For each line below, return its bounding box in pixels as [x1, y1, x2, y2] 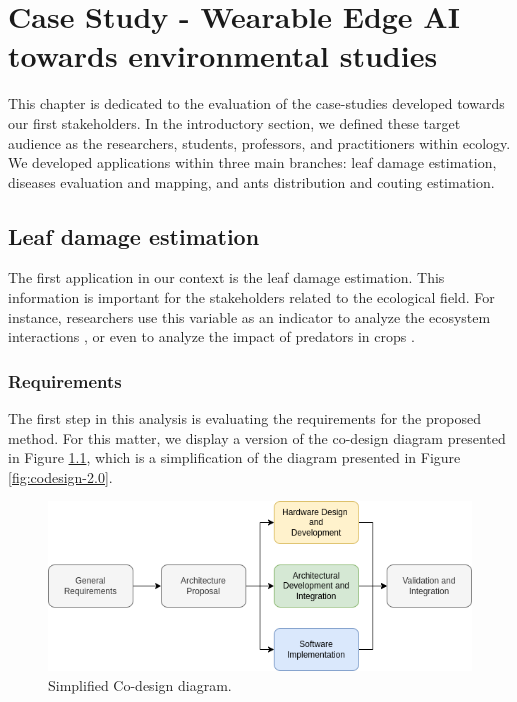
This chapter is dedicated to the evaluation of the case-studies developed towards [8, 93, 505, 114]
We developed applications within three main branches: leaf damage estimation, [8, 152, 497, 173]
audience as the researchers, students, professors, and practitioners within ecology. [8, 132, 511, 153]
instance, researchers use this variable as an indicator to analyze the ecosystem [8, 306, 491, 327]
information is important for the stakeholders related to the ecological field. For [8, 287, 495, 308]
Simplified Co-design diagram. [48, 675, 232, 696]
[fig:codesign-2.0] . [8, 466, 113, 487]
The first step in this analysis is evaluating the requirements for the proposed [8, 408, 481, 429]
